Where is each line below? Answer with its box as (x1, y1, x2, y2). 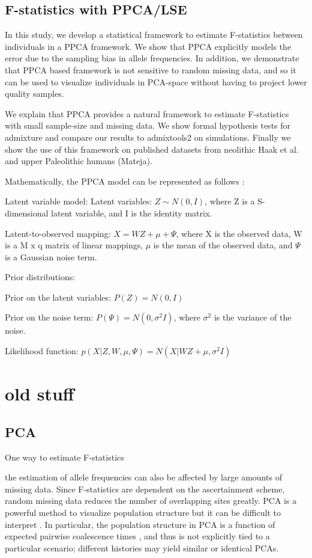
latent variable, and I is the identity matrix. (51, 206, 212, 219)
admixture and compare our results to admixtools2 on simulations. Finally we (5, 130, 291, 143)
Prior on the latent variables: (5, 290, 111, 303)
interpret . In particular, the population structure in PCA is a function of (5, 518, 275, 530)
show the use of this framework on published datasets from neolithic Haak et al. (5, 143, 299, 155)
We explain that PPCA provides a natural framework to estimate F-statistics (5, 107, 289, 120)
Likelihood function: (5, 345, 79, 357)
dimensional (5, 206, 49, 219)
